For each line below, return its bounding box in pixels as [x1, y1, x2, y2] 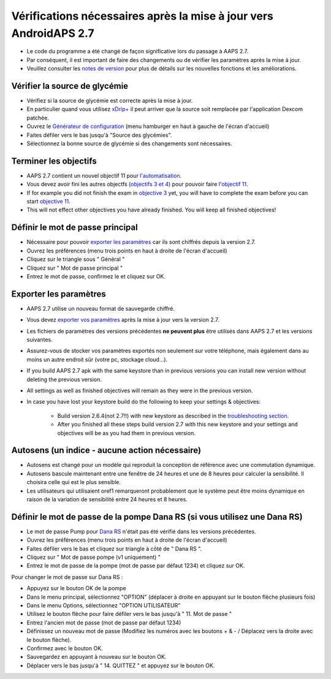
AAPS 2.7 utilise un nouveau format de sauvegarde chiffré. [26, 305, 175, 312]
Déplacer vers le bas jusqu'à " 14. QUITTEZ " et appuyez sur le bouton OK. [26, 662, 215, 669]
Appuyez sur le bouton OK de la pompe [26, 585, 126, 592]
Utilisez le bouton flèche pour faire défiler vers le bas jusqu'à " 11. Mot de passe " [26, 610, 232, 618]
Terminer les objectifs [11, 156, 97, 166]
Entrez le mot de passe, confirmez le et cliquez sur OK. [26, 273, 165, 280]
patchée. [26, 114, 49, 121]
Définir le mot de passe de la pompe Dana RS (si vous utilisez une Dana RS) [11, 512, 303, 522]
